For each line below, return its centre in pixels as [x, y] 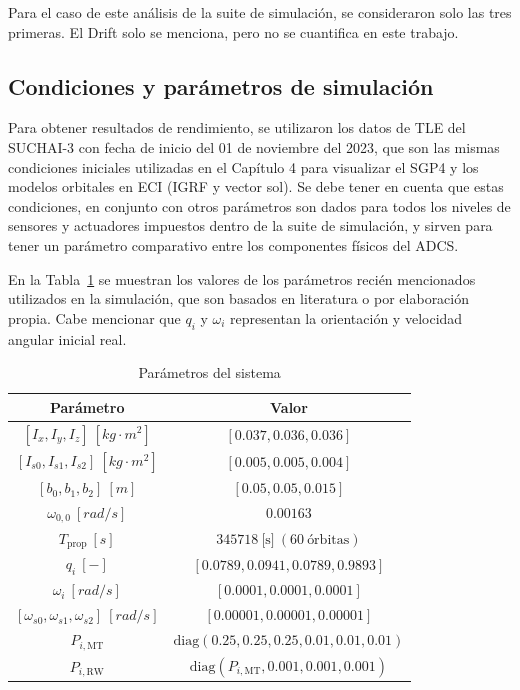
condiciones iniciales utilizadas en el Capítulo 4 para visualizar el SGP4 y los [243, 166]
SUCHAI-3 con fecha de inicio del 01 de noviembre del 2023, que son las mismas [254, 146]
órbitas [328, 540]
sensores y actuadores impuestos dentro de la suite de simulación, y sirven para [250, 225]
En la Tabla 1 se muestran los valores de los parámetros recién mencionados [242, 278]
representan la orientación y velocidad [346, 317]
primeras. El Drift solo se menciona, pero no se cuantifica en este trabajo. [233, 31]
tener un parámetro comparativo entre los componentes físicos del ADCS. [233, 244]
